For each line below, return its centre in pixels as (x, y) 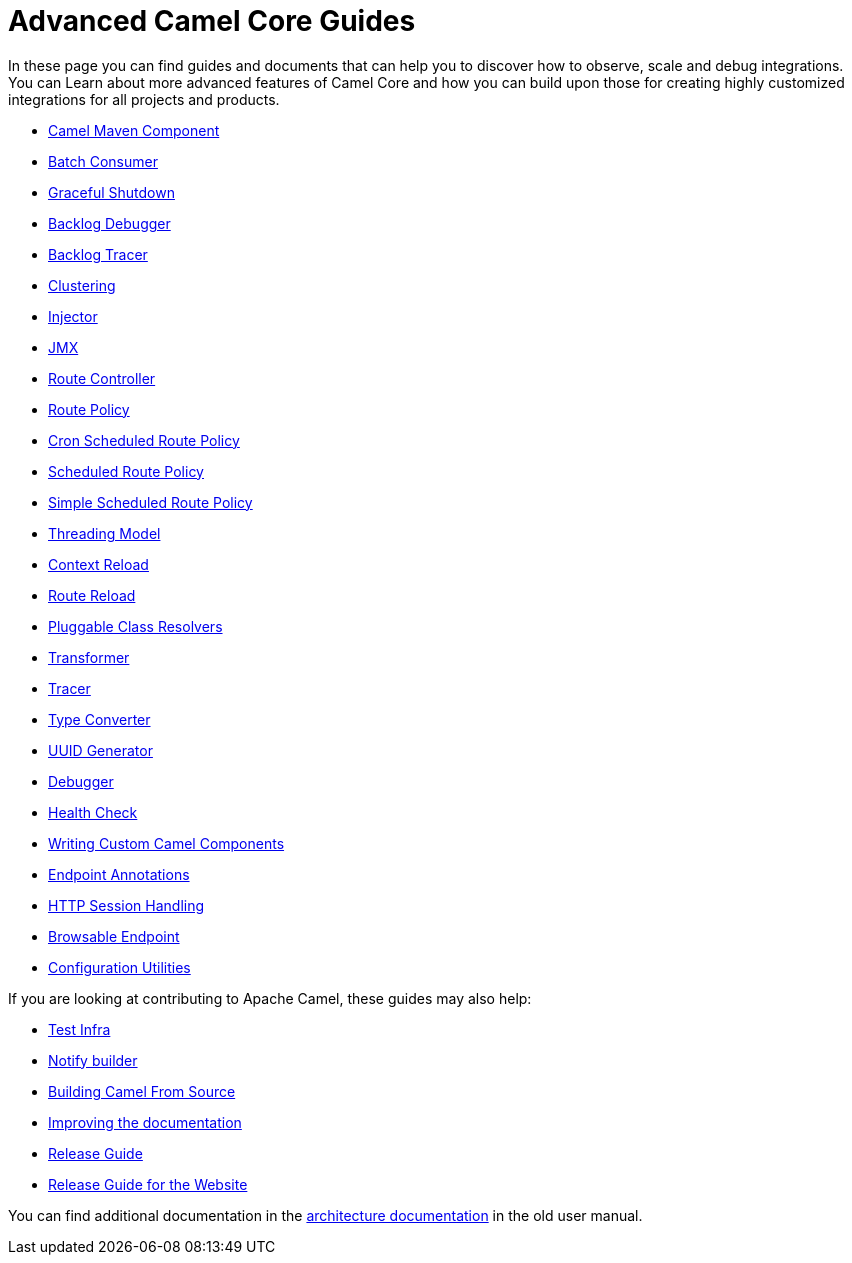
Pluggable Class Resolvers (135, 626)
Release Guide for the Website (148, 1184)
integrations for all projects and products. (144, 99)
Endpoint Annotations (119, 874)
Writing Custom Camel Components (166, 843)
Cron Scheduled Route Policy (144, 440)
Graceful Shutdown (111, 192)
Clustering (82, 285)
